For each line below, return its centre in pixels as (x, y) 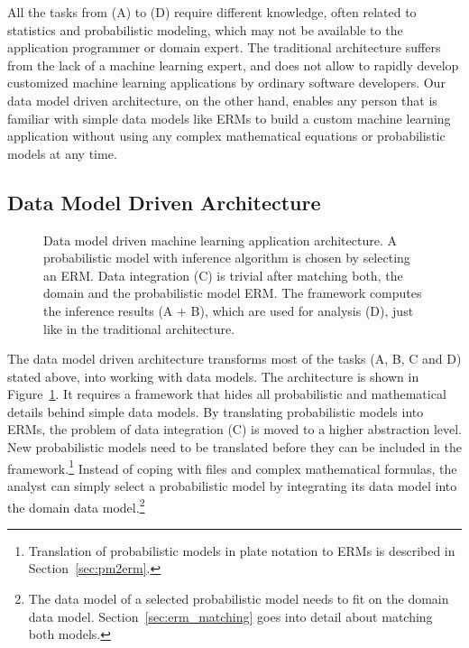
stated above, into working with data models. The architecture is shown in (213, 376)
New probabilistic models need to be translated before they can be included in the (234, 447)
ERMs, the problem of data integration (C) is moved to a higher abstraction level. (234, 429)
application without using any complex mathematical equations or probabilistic (226, 136)
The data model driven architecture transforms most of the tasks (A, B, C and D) (234, 359)
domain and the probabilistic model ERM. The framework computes (233, 293)
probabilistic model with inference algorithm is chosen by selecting (227, 258)
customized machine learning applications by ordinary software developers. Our (226, 83)
